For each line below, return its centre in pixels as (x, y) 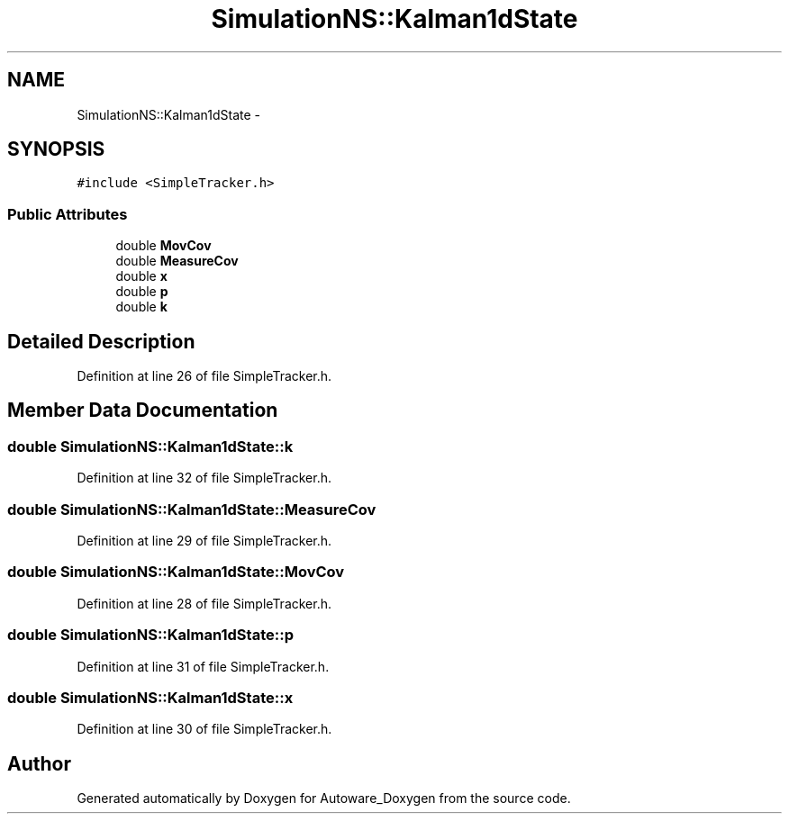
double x (141, 276)
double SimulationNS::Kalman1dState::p (150, 635)
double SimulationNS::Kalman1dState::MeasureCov (192, 509)
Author (39, 763)
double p (142, 292)
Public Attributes (68, 214)
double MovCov (163, 246)
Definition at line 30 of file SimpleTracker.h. (204, 729)
